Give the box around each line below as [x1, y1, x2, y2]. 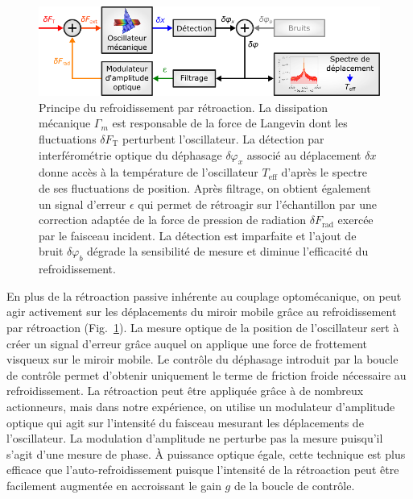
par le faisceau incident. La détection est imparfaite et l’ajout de [39, 227, 357, 243]
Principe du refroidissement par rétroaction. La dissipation [39, 98, 328, 115]
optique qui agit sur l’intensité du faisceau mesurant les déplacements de [6, 414, 364, 430]
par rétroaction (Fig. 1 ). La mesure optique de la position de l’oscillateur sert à [6, 318, 399, 335]
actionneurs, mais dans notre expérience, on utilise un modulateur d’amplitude [6, 397, 395, 414]
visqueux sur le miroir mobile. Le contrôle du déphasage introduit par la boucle [6, 351, 399, 368]
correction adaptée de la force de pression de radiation [39, 211, 307, 228]
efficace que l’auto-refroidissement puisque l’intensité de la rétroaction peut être [6, 461, 399, 478]
